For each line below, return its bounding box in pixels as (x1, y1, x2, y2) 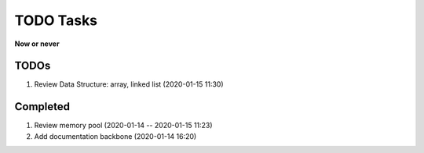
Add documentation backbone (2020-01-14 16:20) (34, 131, 197, 141)
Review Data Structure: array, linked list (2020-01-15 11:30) (34, 80, 224, 89)
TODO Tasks (14, 12, 98, 29)
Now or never (14, 39, 60, 48)
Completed (14, 100, 71, 113)
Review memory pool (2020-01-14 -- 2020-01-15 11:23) (34, 121, 213, 130)
